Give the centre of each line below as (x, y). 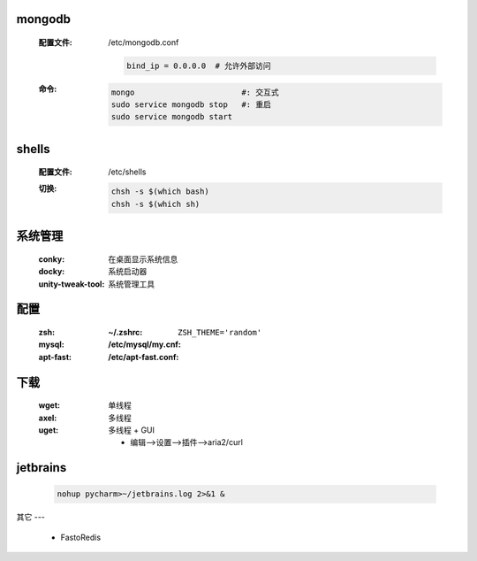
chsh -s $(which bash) (160, 192)
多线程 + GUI (131, 430)
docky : (52, 272)
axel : (48, 418)
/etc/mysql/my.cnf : (144, 344)
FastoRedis (81, 537)
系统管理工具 (131, 284)
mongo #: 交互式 (195, 92)
